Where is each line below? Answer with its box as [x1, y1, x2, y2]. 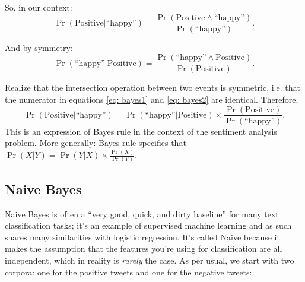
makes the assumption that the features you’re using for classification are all [5, 242, 282, 255]
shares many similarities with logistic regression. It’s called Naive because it [5, 230, 280, 243]
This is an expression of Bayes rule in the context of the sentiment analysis [5, 125, 277, 137]
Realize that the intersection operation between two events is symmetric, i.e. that [5, 81, 300, 94]
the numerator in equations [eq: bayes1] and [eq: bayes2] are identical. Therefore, [5, 93, 298, 105]
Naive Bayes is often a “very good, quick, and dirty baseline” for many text [5, 207, 279, 220]
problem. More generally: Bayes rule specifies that [5, 137, 186, 149]
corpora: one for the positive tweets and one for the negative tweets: [5, 265, 252, 278]
